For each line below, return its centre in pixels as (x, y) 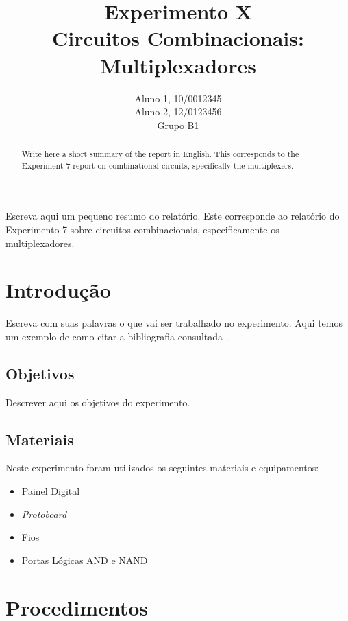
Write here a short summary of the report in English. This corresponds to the (160, 154)
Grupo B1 (178, 125)
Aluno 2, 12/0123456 (178, 112)
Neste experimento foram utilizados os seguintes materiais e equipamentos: (162, 468)
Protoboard (44, 514)
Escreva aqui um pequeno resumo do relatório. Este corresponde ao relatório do (173, 216)
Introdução (58, 290)
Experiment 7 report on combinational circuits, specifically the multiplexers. (158, 165)
